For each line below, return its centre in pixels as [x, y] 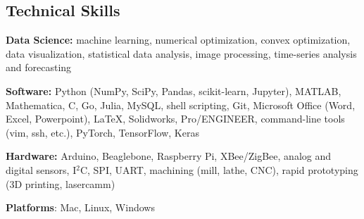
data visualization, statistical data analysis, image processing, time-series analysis [181, 53]
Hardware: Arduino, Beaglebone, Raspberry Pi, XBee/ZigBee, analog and [169, 156]
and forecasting [39, 67]
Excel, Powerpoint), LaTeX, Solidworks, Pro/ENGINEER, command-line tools [175, 119]
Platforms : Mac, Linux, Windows [80, 207]
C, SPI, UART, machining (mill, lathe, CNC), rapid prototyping [219, 169]
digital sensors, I [41, 169]
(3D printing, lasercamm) [61, 183]
